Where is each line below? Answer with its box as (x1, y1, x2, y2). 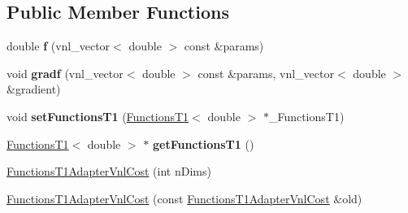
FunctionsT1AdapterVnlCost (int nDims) (7, 163, 211, 180)
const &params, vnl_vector (197, 64, 334, 81)
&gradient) (7, 80, 61, 98)
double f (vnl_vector (7, 37, 111, 54)
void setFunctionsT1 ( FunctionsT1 (7, 107, 189, 124)
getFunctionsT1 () (152, 135, 254, 152)
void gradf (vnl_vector (7, 64, 124, 81)
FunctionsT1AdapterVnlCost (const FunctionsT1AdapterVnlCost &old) (7, 189, 362, 206)
